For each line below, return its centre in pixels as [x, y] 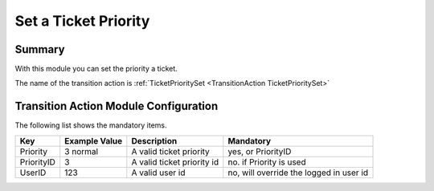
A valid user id [158, 173]
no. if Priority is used [267, 162]
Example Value [94, 140]
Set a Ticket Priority [82, 21]
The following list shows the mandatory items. [91, 125]
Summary [40, 49]
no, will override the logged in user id [298, 173]
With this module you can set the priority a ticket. [96, 69]
